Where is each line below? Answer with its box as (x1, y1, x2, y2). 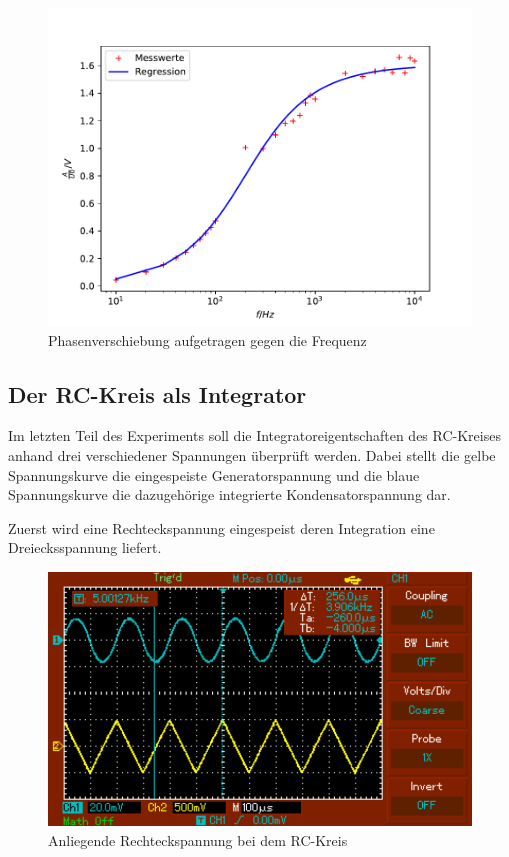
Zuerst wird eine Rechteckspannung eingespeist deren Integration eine (8, 517, 435, 538)
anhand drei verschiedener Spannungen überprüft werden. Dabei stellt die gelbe (8, 444, 496, 465)
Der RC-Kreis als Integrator (8, 378, 307, 409)
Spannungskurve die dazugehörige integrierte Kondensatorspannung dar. (8, 484, 451, 505)
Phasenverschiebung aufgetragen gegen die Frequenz (48, 329, 367, 350)
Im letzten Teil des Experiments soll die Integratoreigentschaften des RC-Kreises (8, 425, 501, 446)
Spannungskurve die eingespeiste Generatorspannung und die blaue (8, 464, 420, 485)
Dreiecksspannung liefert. (8, 537, 162, 558)
